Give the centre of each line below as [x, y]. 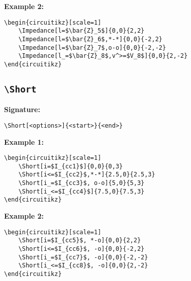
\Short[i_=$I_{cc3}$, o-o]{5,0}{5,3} [81, 183]
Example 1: [24, 142]
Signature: [22, 109]
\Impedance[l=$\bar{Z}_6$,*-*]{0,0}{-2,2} [90, 39]
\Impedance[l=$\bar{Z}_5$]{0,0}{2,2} [81, 31]
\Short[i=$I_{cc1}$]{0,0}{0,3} [71, 166]
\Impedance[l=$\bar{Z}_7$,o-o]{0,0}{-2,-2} [92, 48]
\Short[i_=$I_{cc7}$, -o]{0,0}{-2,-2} [83, 257]
